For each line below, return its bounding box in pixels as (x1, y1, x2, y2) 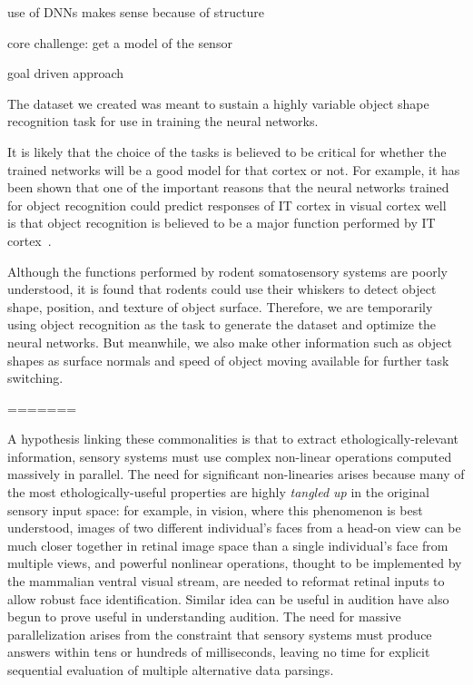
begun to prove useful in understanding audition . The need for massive (7, 607, 401, 626)
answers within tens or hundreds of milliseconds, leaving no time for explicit (7, 642, 430, 661)
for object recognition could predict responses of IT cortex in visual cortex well (7, 195, 447, 214)
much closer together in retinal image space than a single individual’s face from (7, 535, 448, 554)
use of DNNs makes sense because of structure (7, 3, 265, 21)
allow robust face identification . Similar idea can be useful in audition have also (7, 589, 449, 608)
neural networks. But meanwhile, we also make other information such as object (7, 332, 452, 351)
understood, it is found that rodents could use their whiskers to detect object (7, 279, 437, 298)
